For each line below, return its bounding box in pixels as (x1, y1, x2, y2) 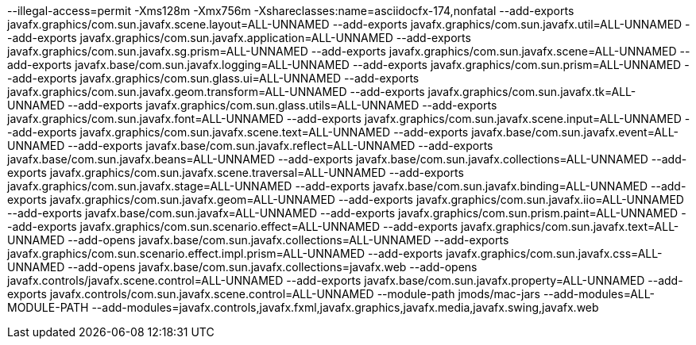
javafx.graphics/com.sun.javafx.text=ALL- (461, 220, 679, 233)
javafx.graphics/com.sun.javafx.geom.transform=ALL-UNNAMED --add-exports (7, 85, 425, 98)
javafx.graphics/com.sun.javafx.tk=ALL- (427, 85, 636, 98)
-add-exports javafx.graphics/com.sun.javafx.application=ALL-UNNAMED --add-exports (7, 31, 471, 44)
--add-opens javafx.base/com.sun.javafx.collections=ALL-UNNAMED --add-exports (68, 233, 509, 247)
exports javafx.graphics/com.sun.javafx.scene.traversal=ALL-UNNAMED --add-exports (7, 166, 464, 179)
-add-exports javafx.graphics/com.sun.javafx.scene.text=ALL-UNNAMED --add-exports (7, 125, 469, 139)
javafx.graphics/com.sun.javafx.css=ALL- (446, 247, 663, 260)
